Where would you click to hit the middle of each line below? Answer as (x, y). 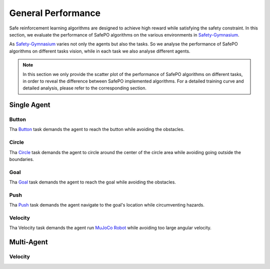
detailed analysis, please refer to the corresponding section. (85, 88)
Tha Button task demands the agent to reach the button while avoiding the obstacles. (97, 129)
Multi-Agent (28, 242)
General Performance (55, 13)
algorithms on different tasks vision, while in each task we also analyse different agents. (100, 51)
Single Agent (30, 105)
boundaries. (22, 159)
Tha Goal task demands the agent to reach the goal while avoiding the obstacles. (92, 182)
